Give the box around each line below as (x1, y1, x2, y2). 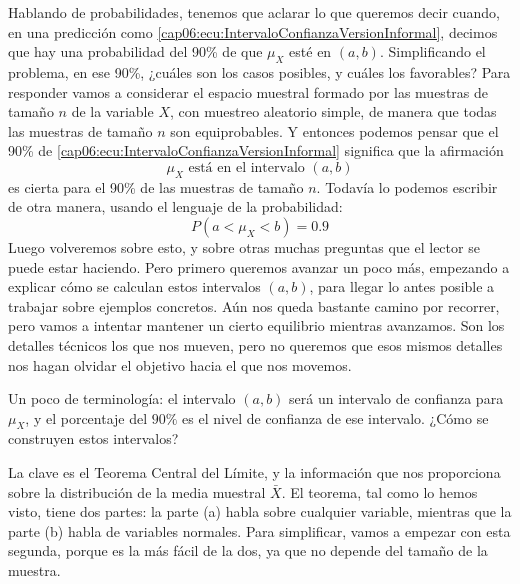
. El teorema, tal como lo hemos (281, 481, 478, 502)
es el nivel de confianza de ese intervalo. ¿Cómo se (182, 407, 489, 428)
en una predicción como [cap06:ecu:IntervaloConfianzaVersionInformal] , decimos (8, 21, 498, 42)
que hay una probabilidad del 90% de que (8, 41, 263, 62)
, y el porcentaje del (25, 407, 148, 428)
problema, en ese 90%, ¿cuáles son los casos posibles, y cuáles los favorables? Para (8, 61, 511, 82)
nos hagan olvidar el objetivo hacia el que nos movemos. (8, 354, 352, 375)
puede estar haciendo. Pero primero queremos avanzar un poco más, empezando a (8, 256, 510, 277)
